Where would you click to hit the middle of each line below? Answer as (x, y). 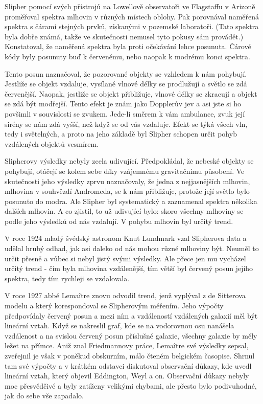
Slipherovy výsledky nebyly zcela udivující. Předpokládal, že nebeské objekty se (129, 161)
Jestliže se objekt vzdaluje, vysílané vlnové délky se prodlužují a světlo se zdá (126, 84)
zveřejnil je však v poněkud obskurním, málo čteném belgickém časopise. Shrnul (130, 355)
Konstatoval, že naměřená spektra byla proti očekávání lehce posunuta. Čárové (128, 46)
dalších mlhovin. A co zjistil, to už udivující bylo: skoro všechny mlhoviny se (124, 211)
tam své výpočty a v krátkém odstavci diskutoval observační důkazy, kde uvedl (128, 365)
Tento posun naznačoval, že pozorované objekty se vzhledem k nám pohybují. (126, 73)
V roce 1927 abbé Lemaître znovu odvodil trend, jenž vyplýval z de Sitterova (125, 295)
